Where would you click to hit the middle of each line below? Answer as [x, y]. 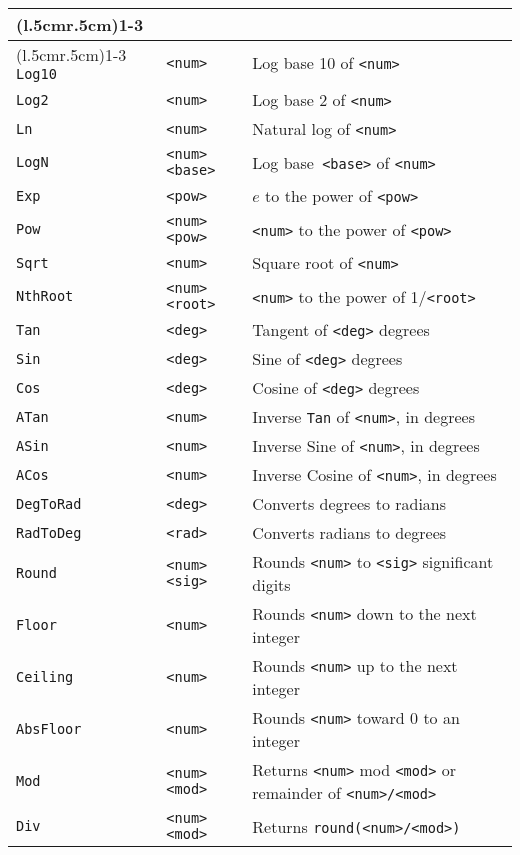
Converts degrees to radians [349, 503]
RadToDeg [49, 532]
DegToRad [49, 503]
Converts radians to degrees [349, 532]
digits [271, 584]
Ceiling [45, 677]
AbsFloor [49, 729]
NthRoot [45, 296]
